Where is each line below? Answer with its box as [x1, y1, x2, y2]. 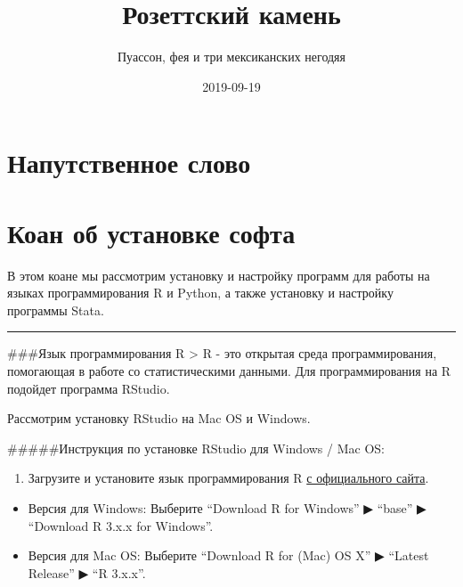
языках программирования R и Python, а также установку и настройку [7, 283, 394, 302]
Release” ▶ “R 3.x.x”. [28, 563, 146, 582]
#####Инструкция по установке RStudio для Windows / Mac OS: [7, 438, 385, 457]
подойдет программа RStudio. [7, 379, 170, 397]
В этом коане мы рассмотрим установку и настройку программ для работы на [7, 265, 430, 284]
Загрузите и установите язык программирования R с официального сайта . [28, 469, 429, 487]
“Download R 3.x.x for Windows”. [28, 516, 214, 534]
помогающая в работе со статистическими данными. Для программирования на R [7, 362, 451, 379]
